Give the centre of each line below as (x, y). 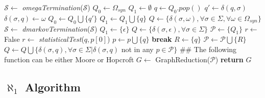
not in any (137, 49)
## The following (208, 49)
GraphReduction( (183, 59)
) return (229, 59)
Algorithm (53, 87)
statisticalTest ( (62, 39)
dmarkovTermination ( (56, 28)
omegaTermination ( (53, 7)
